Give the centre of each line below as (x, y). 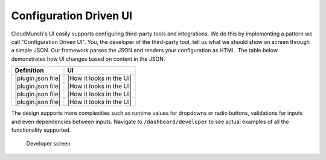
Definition (29, 70)
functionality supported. (41, 130)
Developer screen (48, 144)
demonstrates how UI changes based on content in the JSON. (88, 59)
